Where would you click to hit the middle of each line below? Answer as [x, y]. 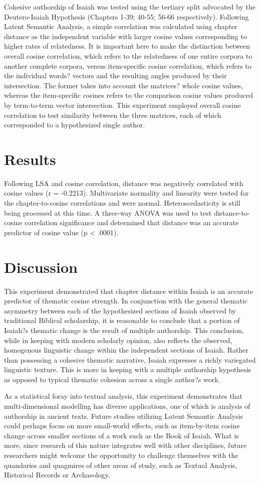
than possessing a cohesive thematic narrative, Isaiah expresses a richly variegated [130, 359]
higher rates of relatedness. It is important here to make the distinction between [127, 46]
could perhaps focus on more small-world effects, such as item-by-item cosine [122, 426]
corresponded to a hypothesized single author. [75, 125]
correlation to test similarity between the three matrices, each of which [113, 115]
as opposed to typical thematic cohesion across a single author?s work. [112, 379]
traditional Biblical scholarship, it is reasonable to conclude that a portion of [122, 320]
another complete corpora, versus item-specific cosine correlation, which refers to [128, 65]
